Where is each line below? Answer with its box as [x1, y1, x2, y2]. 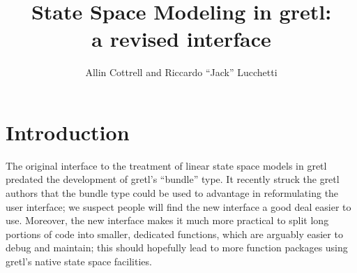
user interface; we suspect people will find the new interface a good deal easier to [6, 199, 351, 214]
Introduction [6, 117, 130, 146]
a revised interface [91, 24, 271, 53]
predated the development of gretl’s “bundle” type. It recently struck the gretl [6, 172, 340, 186]
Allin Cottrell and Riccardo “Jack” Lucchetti [85, 65, 278, 80]
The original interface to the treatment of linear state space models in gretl [6, 158, 327, 172]
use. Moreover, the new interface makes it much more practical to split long [6, 213, 329, 228]
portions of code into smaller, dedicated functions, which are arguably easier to [6, 226, 343, 241]
